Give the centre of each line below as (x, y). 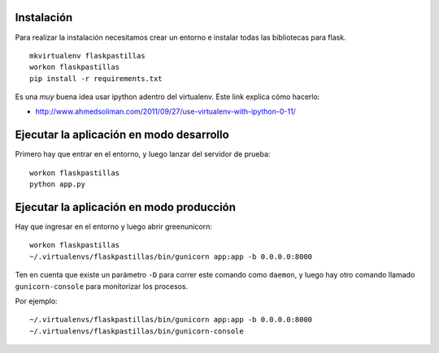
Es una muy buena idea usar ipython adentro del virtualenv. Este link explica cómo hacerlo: (167, 97)
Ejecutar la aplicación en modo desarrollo (122, 135)
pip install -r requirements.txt (96, 78)
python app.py (57, 184)
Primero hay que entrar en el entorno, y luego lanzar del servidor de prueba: (143, 154)
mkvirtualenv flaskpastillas (87, 56)
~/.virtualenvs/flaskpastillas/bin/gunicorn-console (137, 331)
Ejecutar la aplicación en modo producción (125, 207)
